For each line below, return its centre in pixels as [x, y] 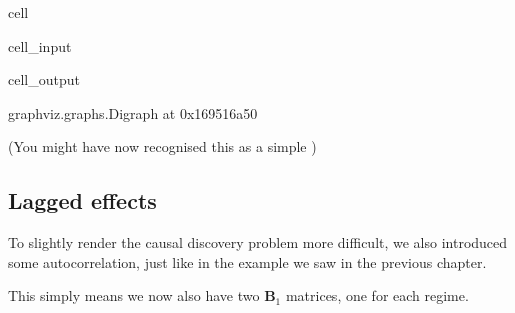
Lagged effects [82, 200]
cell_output [44, 79]
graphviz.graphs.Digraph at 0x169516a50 [133, 112]
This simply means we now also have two [134, 295]
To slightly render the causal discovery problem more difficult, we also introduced [258, 242]
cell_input [40, 45]
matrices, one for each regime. [377, 295]
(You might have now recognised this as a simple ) [162, 146]
